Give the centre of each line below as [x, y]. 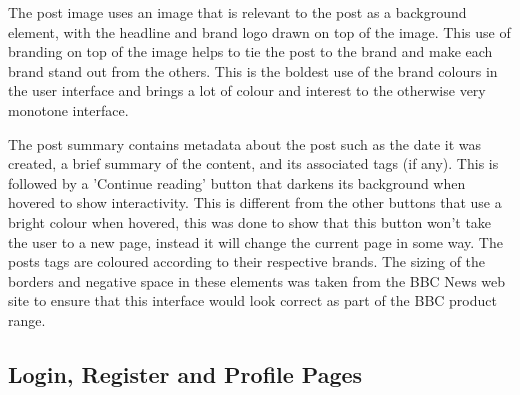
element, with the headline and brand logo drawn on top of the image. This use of [259, 31]
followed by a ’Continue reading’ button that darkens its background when [237, 182]
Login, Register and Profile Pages [185, 373]
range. [27, 319]
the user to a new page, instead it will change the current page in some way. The [255, 241]
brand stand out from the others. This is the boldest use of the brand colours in [253, 70]
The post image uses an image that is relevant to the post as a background [237, 12]
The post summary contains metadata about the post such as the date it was [245, 143]
